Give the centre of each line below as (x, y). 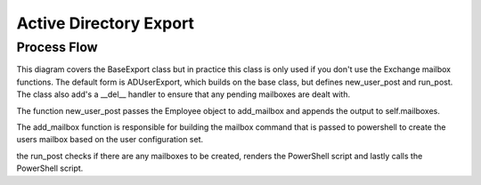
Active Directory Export (106, 23)
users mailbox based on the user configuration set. (110, 140)
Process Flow (57, 47)
